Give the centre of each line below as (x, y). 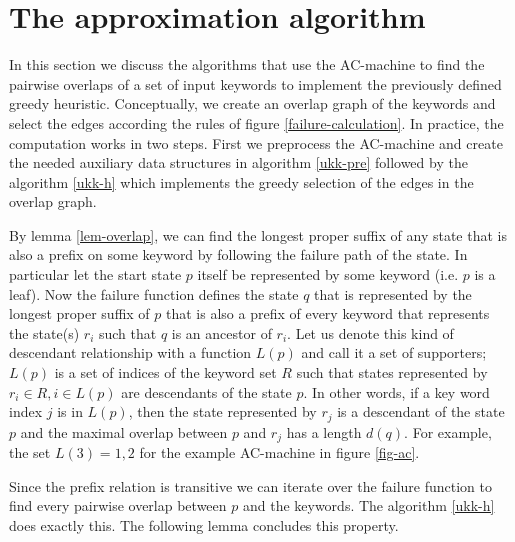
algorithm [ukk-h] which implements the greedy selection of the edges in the (241, 181)
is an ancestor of (221, 332)
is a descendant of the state (421, 411)
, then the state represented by (222, 411)
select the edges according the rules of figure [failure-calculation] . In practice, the (256, 122)
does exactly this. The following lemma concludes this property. (204, 524)
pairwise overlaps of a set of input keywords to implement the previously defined (255, 83)
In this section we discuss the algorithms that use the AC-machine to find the (247, 64)
